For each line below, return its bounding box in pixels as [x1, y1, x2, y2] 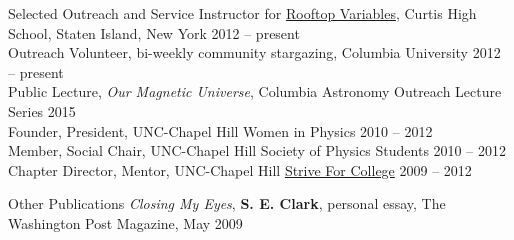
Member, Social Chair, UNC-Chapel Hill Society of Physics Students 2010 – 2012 [8, 140, 506, 161]
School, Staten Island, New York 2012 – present [8, 22, 300, 43]
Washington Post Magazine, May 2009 [8, 212, 243, 233]
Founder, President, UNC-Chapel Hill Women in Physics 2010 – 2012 [8, 120, 433, 141]
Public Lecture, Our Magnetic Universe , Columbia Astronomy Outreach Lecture [8, 81, 502, 102]
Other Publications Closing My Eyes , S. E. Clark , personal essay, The [8, 193, 446, 214]
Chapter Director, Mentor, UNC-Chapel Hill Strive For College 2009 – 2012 [8, 159, 472, 180]
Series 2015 [8, 100, 76, 121]
